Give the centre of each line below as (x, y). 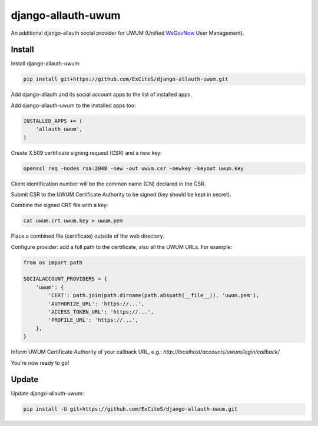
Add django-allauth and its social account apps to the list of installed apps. (102, 95)
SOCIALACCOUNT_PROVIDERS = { (65, 279)
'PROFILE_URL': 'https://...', (93, 320)
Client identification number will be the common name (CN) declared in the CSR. (108, 184)
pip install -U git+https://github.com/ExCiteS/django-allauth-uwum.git (130, 409)
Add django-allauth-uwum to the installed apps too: (73, 105)
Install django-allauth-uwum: (46, 64)
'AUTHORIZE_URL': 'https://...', (96, 304)
